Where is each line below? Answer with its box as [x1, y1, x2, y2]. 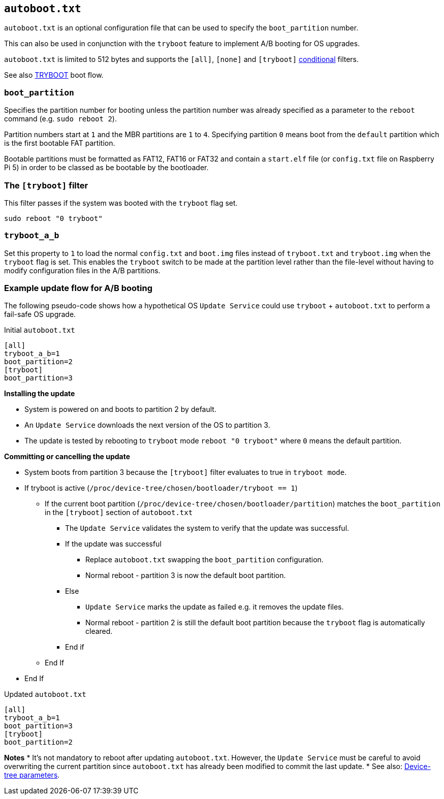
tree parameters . [4, 771, 60, 780]
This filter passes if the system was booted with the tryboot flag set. [4, 198, 238, 207]
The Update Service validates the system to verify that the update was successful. [65, 524, 350, 533]
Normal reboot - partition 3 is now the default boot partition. [85, 571, 286, 580]
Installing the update [4, 389, 75, 398]
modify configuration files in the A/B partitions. [4, 266, 161, 275]
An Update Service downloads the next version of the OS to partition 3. [24, 421, 270, 430]
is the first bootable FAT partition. [4, 139, 115, 148]
